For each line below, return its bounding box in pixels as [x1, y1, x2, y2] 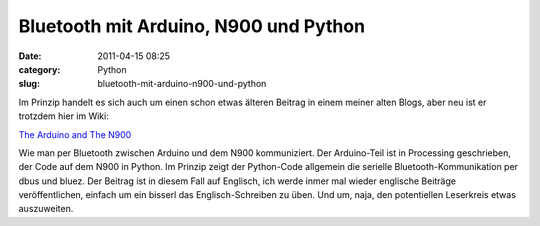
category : [18, 63, 61, 75]
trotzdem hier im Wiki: [18, 110, 109, 122]
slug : [18, 78, 40, 90]
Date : [18, 50, 42, 62]
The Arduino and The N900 [18, 128, 132, 140]
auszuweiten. [18, 203, 74, 215]
